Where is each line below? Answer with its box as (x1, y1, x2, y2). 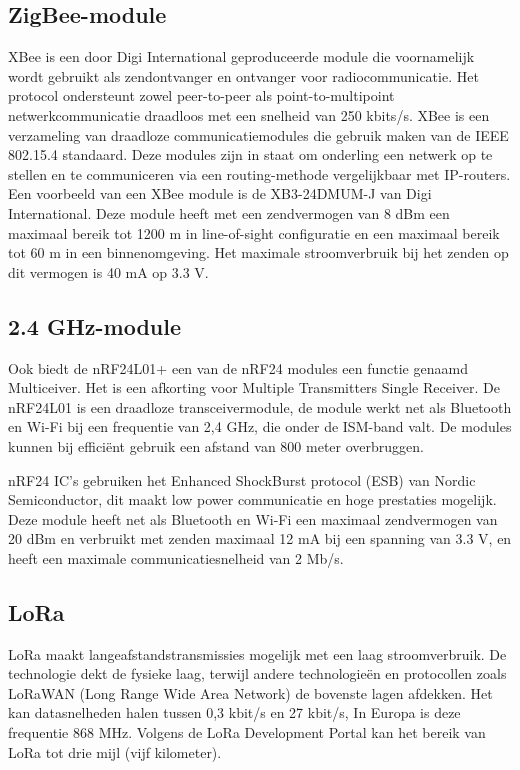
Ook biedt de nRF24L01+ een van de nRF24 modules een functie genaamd (8, 357, 468, 378)
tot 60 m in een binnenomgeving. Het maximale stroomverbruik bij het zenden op (8, 242, 509, 263)
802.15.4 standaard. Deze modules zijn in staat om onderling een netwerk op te (8, 144, 493, 165)
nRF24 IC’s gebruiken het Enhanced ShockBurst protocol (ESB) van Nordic (8, 469, 476, 490)
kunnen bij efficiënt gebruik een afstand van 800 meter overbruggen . (8, 435, 424, 456)
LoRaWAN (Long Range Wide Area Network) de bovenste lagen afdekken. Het (8, 682, 493, 703)
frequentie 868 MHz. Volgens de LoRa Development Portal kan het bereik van (8, 722, 486, 743)
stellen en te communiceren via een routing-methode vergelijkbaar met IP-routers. (8, 163, 511, 184)
